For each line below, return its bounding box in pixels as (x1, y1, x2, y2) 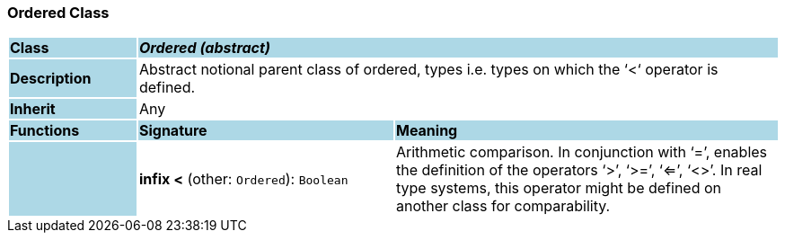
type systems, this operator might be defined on (395, 179, 721, 198)
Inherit (10, 100, 56, 119)
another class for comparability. (395, 197, 611, 216)
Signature (138, 121, 207, 140)
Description (10, 69, 92, 88)
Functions (10, 121, 80, 140)
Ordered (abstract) (138, 39, 270, 58)
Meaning (395, 121, 458, 140)
